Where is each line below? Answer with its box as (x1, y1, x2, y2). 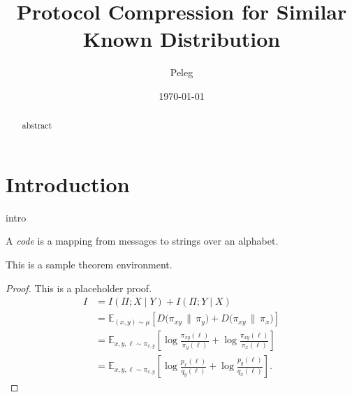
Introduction (6, 169, 130, 198)
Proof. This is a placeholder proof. (6, 280, 152, 295)
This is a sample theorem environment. (6, 257, 173, 272)
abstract (22, 120, 52, 131)
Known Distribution (82, 24, 281, 53)
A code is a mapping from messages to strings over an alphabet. (6, 233, 279, 248)
